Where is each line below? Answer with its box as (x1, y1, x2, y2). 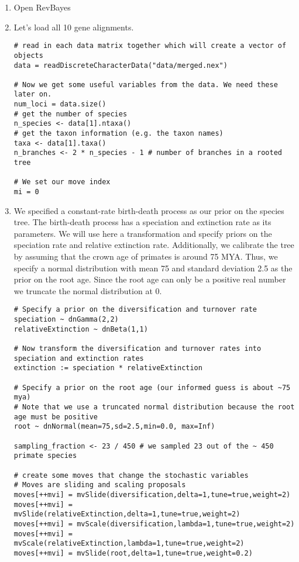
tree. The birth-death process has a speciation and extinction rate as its (13, 216, 271, 228)
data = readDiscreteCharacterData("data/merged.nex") (13, 61, 228, 70)
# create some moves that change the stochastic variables (13, 471, 249, 480)
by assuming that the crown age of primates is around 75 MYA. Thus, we (13, 250, 278, 263)
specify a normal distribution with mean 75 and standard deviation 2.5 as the (13, 261, 293, 274)
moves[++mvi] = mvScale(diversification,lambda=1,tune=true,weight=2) (13, 519, 295, 528)
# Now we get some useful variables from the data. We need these (13, 80, 278, 89)
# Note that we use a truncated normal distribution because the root (13, 403, 295, 411)
